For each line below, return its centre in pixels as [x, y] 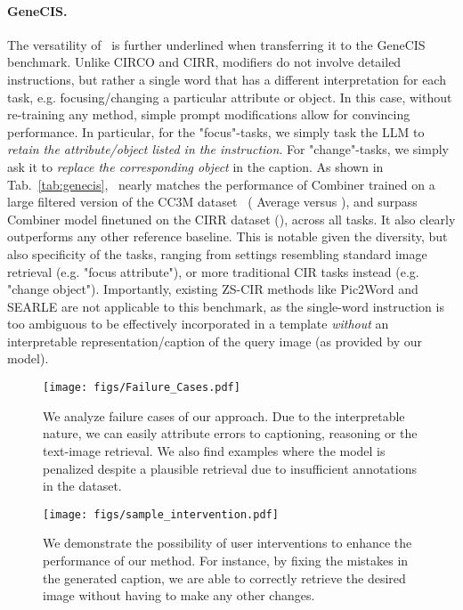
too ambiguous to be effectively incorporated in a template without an [198, 324]
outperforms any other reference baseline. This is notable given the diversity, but [227, 236]
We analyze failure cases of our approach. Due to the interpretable [224, 415]
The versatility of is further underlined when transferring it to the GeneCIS [216, 44]
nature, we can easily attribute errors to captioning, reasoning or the [230, 433]
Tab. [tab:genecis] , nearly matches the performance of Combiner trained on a [221, 184]
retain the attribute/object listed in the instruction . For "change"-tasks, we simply [228, 149]
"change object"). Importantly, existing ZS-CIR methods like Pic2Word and [213, 289]
